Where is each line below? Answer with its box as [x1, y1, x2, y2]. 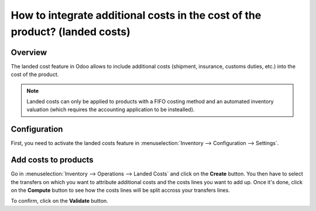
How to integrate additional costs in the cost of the [11, 9, 262, 22]
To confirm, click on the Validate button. [11, 198, 108, 205]
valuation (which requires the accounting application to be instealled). [26, 106, 195, 113]
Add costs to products [11, 155, 94, 165]
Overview [11, 47, 47, 57]
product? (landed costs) [11, 25, 131, 38]
